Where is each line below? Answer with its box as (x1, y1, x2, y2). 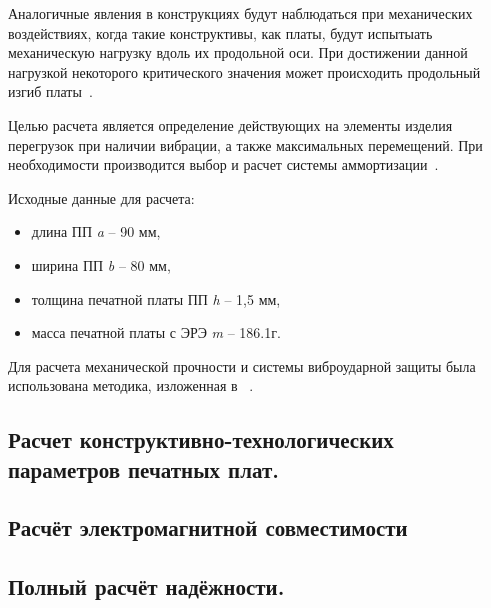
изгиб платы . (8, 81, 93, 102)
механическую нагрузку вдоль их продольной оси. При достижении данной (8, 42, 468, 63)
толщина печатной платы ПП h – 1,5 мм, (31, 288, 281, 309)
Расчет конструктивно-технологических (8, 424, 394, 455)
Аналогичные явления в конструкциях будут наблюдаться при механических (8, 3, 473, 23)
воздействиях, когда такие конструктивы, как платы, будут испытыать (8, 22, 433, 43)
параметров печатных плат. (8, 453, 279, 484)
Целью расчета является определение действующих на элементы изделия (8, 114, 453, 135)
